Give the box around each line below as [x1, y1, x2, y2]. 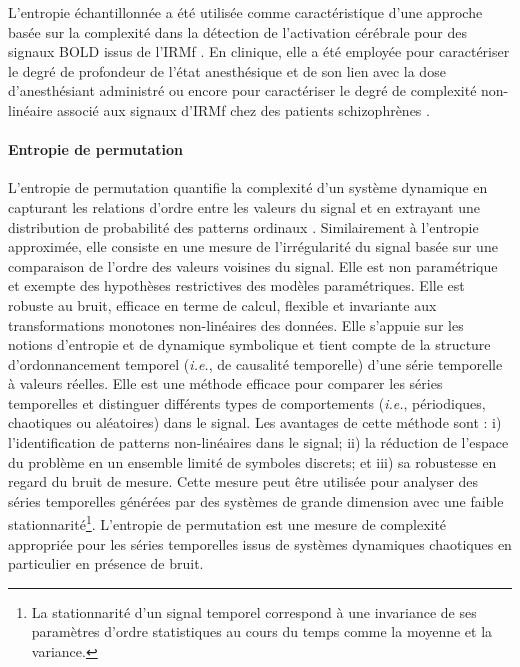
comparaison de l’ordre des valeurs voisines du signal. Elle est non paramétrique [8, 255, 498, 276]
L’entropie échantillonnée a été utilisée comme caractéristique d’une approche [8, 2, 483, 22]
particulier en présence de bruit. [8, 553, 204, 574]
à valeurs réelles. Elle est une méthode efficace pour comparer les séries [8, 373, 443, 394]
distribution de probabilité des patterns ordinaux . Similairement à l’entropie [8, 216, 479, 237]
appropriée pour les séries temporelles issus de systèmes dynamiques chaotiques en [8, 533, 512, 554]
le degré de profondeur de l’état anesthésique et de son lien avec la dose [8, 60, 446, 81]
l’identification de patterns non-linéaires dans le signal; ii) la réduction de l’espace [8, 432, 509, 453]
